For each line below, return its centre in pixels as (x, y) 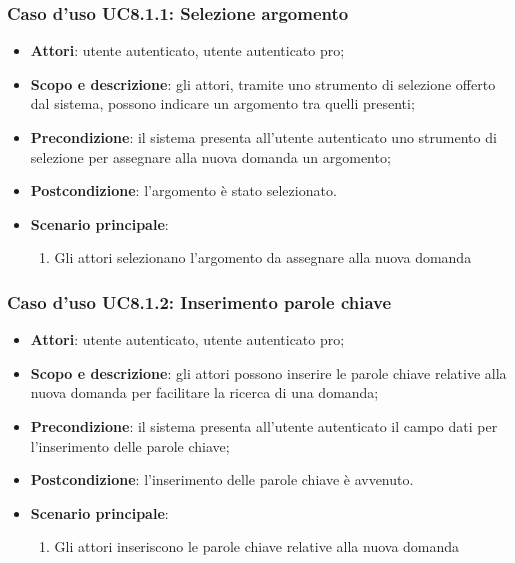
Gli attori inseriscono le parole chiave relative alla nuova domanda (257, 546)
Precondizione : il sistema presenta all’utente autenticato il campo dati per (264, 425)
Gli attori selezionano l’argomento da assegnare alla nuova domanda (263, 257)
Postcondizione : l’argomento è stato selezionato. (183, 190)
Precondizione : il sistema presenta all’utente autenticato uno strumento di (263, 137)
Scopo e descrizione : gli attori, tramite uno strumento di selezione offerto (263, 83)
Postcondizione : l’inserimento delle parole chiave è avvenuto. (222, 479)
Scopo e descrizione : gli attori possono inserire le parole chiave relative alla (268, 372)
